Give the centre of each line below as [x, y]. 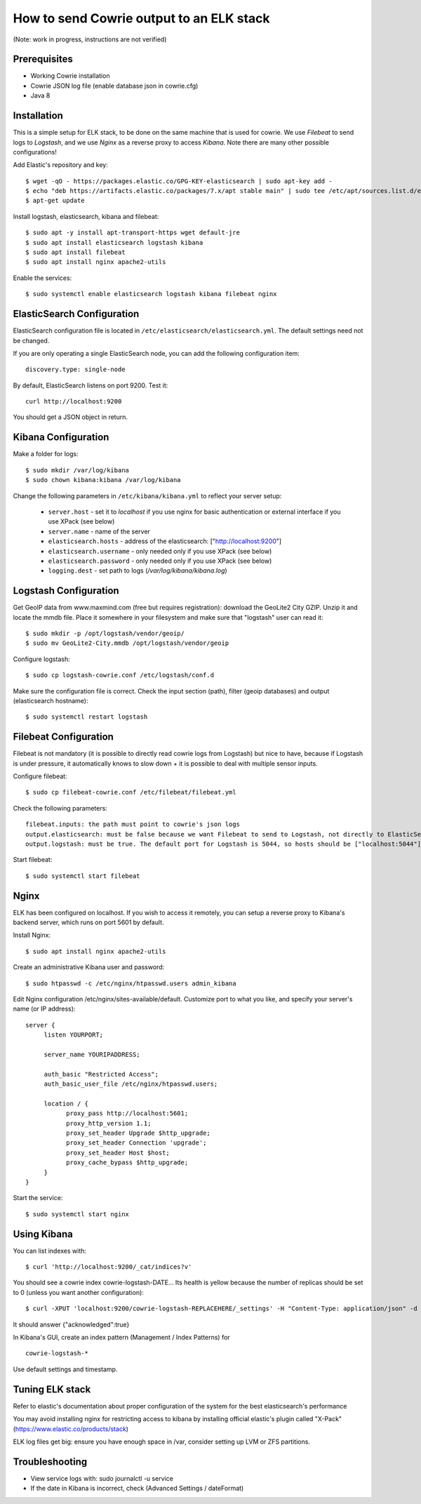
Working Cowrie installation [70, 76]
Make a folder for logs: [46, 454]
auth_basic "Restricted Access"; [101, 1074]
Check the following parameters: [60, 808]
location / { [66, 1103]
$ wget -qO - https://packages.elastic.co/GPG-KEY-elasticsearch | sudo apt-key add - [179, 181]
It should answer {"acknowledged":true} [71, 1324]
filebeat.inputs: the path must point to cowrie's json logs [133, 824]
